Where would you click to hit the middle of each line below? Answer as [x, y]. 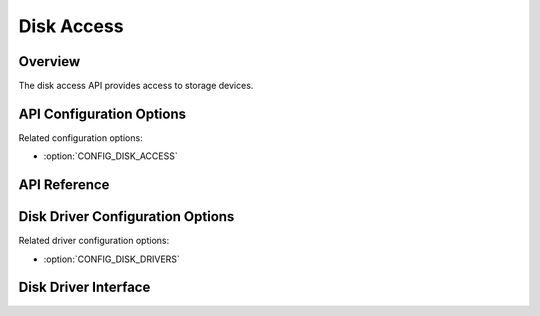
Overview [49, 61]
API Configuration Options [102, 113]
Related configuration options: [81, 137]
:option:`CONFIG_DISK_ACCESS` [111, 156]
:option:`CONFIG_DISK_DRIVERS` [111, 259]
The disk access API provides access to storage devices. [136, 86]
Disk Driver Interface [84, 287]
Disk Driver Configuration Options [126, 216]
